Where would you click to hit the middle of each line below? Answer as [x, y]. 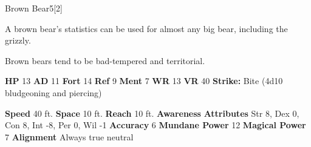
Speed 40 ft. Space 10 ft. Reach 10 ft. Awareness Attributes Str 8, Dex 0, [152, 113]
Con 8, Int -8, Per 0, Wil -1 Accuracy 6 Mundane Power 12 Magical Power [155, 125]
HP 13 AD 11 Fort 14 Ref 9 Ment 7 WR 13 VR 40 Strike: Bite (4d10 [144, 81]
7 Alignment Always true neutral [69, 136]
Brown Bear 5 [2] [34, 8]
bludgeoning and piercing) [53, 92]
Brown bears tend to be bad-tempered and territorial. [105, 60]
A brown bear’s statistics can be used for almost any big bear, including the [146, 28]
